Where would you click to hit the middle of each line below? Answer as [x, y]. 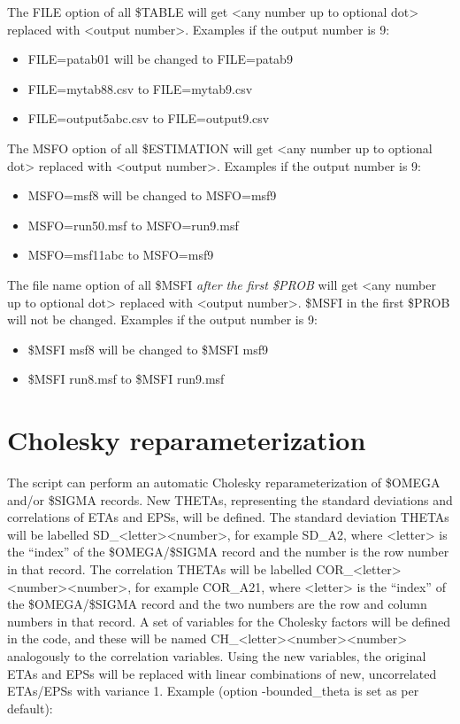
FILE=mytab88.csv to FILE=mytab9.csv [140, 88]
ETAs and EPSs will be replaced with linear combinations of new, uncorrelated [222, 673]
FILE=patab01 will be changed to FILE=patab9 [160, 59]
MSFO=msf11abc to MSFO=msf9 [121, 255]
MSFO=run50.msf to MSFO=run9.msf [133, 225]
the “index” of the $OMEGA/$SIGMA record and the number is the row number [228, 552]
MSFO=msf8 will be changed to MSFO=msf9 [152, 195]
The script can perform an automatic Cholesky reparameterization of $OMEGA [224, 483]
